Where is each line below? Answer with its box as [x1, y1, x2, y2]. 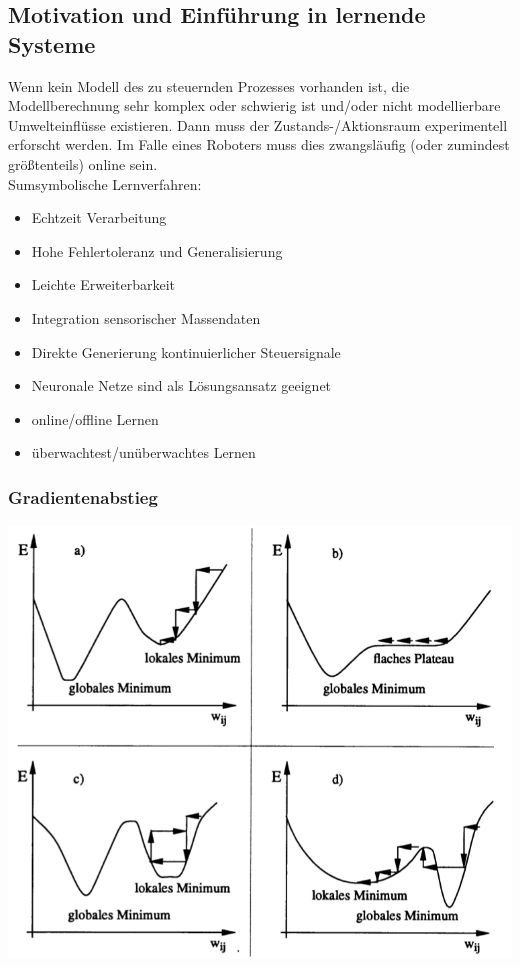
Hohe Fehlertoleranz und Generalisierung [31, 240, 283, 261]
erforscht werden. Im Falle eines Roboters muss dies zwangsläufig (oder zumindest [8, 134, 510, 155]
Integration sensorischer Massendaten [31, 307, 261, 328]
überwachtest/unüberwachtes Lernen [31, 442, 256, 463]
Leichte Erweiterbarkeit [31, 274, 176, 295]
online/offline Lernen [31, 408, 159, 429]
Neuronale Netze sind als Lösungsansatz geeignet [31, 375, 332, 396]
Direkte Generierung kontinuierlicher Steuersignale [31, 341, 341, 362]
